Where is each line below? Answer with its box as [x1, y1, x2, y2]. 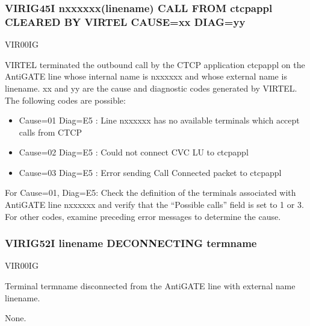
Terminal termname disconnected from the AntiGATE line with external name [5, 280, 296, 292]
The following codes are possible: [5, 93, 126, 106]
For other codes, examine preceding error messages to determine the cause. [5, 210, 281, 222]
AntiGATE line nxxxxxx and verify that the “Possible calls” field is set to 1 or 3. [5, 198, 304, 211]
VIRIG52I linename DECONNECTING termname [5, 236, 257, 251]
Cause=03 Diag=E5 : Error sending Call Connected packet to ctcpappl [19, 166, 282, 178]
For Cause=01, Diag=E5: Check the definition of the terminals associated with [5, 186, 296, 199]
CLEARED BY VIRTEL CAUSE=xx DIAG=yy [5, 14, 246, 29]
